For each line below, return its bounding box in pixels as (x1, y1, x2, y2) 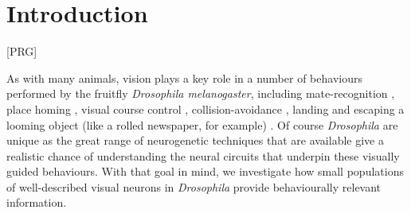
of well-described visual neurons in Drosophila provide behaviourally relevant (6, 178, 382, 195)
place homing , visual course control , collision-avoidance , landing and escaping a (6, 100, 405, 117)
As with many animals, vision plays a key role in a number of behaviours (6, 69, 362, 86)
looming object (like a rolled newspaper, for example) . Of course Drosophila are (6, 116, 398, 133)
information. (6, 194, 67, 211)
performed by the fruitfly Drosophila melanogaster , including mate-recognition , (6, 85, 395, 102)
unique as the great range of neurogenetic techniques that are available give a (6, 132, 384, 149)
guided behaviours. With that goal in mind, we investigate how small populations (6, 163, 404, 180)
